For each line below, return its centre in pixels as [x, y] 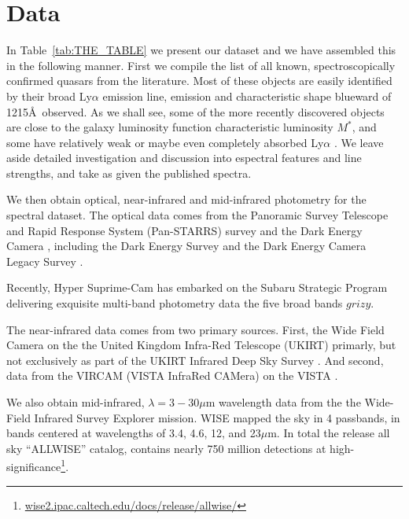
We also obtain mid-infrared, [76, 402]
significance [34, 467]
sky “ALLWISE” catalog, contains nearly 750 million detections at [166, 448]
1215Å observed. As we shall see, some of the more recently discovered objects [195, 111]
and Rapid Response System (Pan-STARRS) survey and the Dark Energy [184, 230]
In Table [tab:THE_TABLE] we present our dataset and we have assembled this [201, 50]
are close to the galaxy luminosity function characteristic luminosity [170, 127]
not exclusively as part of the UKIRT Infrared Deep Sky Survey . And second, [195, 360]
